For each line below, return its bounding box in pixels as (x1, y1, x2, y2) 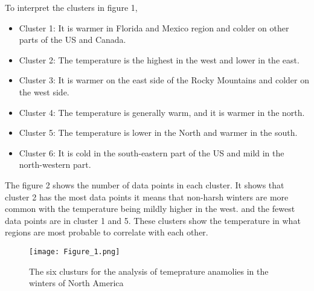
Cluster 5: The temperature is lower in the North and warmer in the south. (19, 126, 298, 139)
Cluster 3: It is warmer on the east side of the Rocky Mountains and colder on (19, 74, 309, 86)
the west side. (19, 85, 69, 98)
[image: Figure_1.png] (29, 247, 120, 256)
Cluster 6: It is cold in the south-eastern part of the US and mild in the (19, 146, 284, 159)
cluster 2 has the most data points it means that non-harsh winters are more (5, 190, 289, 203)
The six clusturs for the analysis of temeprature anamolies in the (29, 264, 269, 277)
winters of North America (29, 277, 124, 289)
